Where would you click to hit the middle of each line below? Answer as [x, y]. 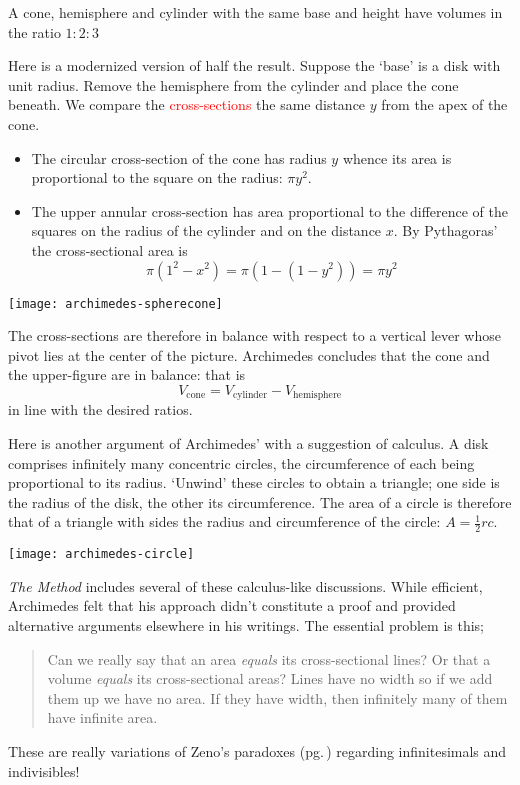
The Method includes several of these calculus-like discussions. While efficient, [245, 585]
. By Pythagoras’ [445, 230]
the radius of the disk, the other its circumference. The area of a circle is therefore [260, 501]
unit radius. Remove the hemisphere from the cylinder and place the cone [233, 84]
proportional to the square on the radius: [157, 177]
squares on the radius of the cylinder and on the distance [206, 230]
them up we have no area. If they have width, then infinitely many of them [277, 697]
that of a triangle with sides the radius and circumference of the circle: [224, 521]
